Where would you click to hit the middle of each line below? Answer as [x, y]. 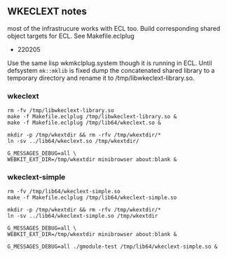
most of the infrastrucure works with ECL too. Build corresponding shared [114, 28]
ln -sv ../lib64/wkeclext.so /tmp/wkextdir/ [73, 141]
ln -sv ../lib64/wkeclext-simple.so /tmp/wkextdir [83, 216]
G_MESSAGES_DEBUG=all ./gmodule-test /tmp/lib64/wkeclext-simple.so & [112, 247]
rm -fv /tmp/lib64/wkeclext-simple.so [64, 192]
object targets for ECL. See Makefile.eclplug [71, 36]
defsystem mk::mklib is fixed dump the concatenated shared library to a [111, 70]
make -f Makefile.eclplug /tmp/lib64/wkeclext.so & [84, 123]
